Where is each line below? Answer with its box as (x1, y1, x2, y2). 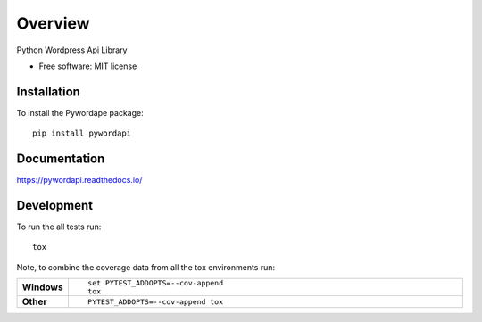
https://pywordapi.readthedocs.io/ (16, 175, 143, 186)
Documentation (16, 152, 105, 167)
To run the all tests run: (16, 221, 102, 232)
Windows (21, 281, 63, 293)
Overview (16, 13, 90, 33)
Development (16, 197, 94, 213)
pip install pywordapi (32, 128, 132, 138)
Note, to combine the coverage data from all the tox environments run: (16, 261, 276, 272)
